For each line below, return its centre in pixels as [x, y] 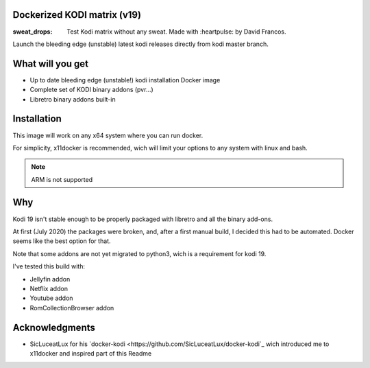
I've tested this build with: [49, 266]
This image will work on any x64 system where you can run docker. [108, 135]
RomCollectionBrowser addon [72, 308]
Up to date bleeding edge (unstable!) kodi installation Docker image [125, 80]
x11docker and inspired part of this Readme [91, 353]
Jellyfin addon [50, 279]
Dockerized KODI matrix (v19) [77, 15]
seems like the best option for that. [62, 241]
